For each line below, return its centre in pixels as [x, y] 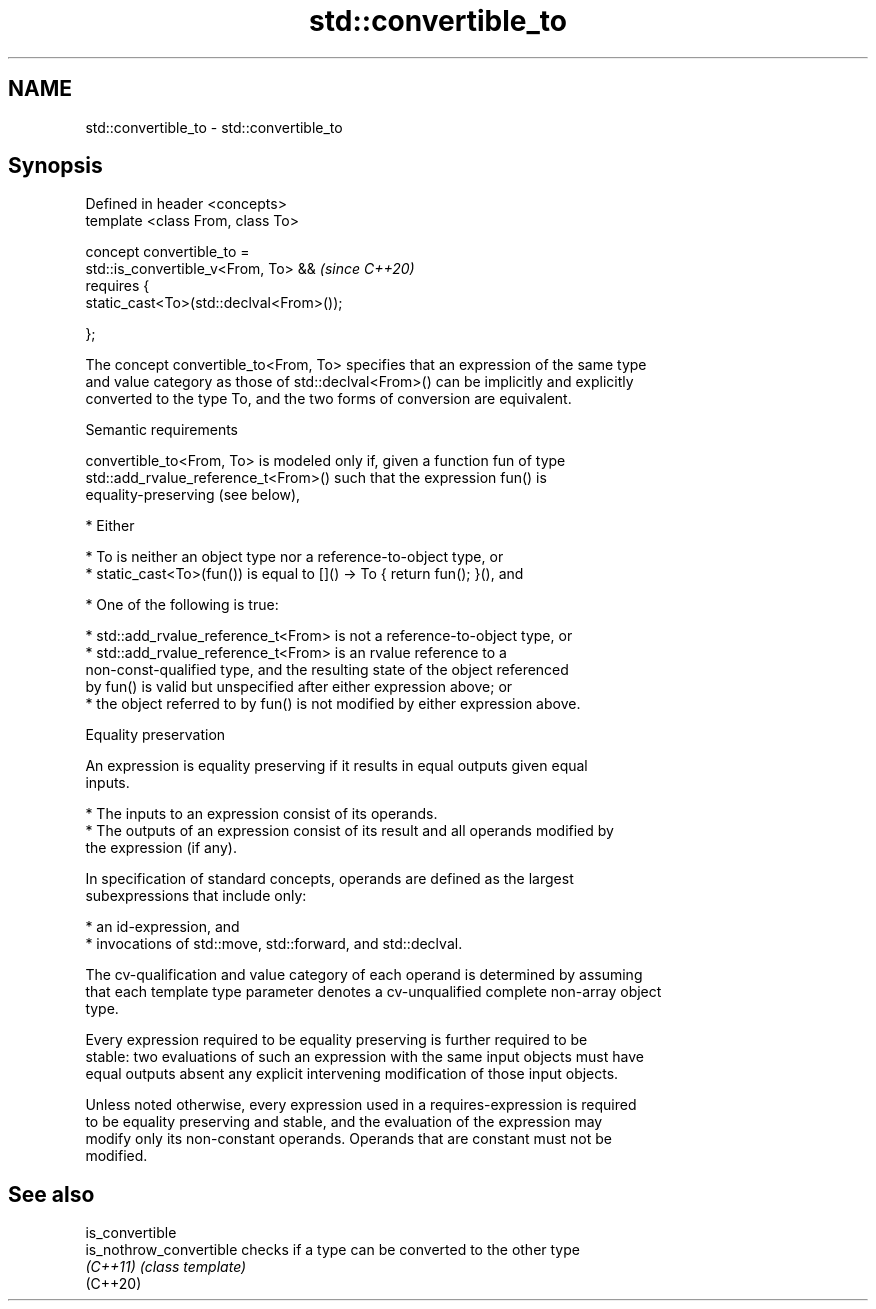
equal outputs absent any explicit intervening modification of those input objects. [352, 1074]
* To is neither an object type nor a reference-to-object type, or [294, 557]
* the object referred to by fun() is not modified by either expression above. [333, 704]
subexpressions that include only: [196, 896]
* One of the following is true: [182, 605]
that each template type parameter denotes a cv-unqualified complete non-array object [373, 992]
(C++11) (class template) [166, 1267]
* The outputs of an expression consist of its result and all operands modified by [349, 831]
